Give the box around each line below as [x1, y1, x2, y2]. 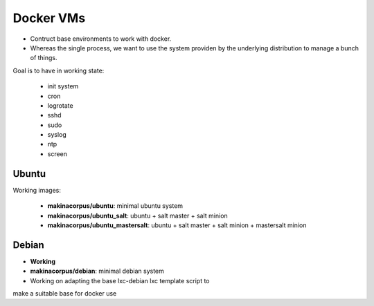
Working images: [12, 186, 62, 194]
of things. [30, 54, 58, 62]
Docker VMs [12, 10, 86, 26]
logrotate [47, 101, 73, 110]
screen [47, 149, 68, 158]
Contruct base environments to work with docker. [30, 35, 172, 43]
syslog [47, 131, 67, 139]
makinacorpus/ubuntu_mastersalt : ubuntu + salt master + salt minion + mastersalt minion [47, 221, 307, 229]
